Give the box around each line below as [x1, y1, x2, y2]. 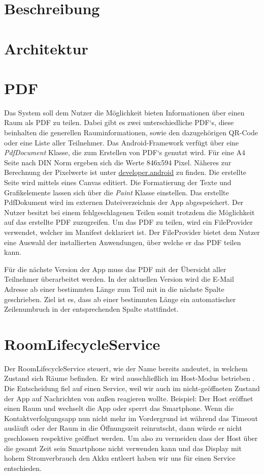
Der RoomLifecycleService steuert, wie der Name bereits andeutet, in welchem [4, 363, 248, 373]
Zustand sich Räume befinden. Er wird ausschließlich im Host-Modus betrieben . [4, 373, 255, 383]
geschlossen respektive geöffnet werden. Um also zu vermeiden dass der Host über [4, 433, 258, 443]
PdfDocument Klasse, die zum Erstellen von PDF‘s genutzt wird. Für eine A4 [4, 147, 246, 158]
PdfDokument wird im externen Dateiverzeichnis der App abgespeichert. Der [4, 197, 244, 207]
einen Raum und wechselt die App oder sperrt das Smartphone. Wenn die [4, 403, 234, 413]
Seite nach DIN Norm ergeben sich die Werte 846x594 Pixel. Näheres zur [4, 157, 232, 167]
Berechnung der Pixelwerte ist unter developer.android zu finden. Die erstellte [4, 167, 247, 177]
